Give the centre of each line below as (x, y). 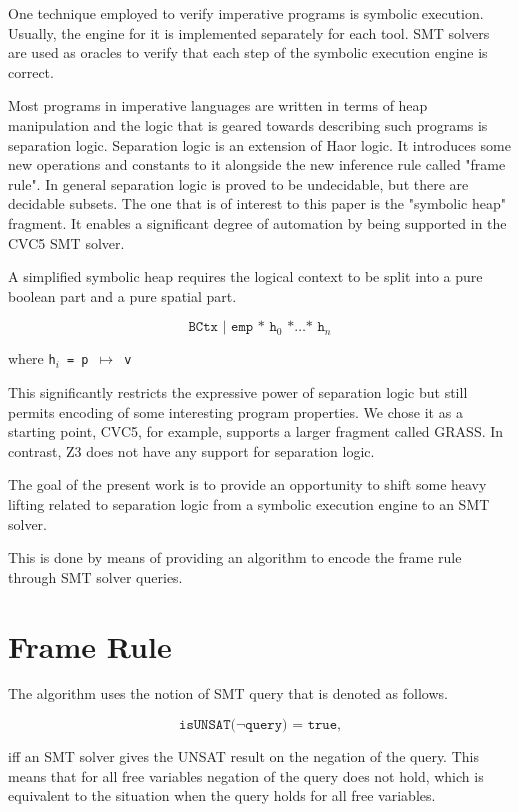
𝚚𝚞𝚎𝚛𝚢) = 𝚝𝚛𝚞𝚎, (293, 725)
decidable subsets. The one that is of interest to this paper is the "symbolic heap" (257, 203)
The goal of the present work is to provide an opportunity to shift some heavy (247, 484)
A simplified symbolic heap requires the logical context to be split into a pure (245, 276)
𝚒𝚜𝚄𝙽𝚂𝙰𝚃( (207, 725)
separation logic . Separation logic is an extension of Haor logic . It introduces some (259, 144)
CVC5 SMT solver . (66, 242)
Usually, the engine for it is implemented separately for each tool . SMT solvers (249, 32)
